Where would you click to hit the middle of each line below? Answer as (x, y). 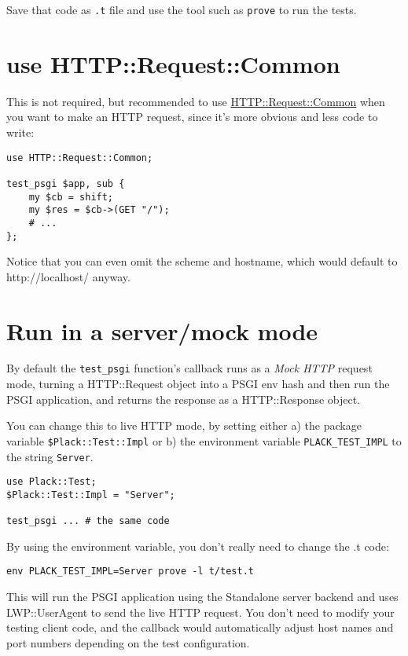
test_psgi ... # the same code (88, 521)
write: (20, 132)
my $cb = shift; (71, 197)
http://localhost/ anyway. (68, 276)
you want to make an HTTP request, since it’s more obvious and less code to (192, 117)
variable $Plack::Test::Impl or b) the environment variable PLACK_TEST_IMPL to (204, 440)
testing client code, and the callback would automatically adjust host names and (200, 627)
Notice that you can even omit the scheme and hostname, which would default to (202, 261)
